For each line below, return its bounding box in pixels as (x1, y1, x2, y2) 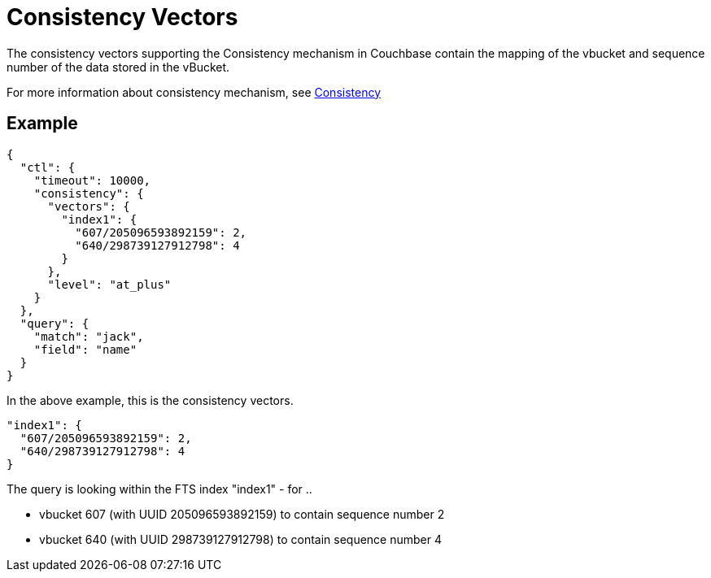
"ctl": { (20, 160, 76, 174)
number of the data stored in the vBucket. (7, 59, 230, 74)
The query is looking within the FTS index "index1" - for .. (7, 481, 312, 496)
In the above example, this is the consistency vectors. (7, 393, 294, 407)
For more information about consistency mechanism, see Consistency (7, 85, 382, 99)
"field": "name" (33, 342, 137, 356)
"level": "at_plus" (47, 277, 172, 291)
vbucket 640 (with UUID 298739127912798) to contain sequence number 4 (39, 532, 443, 546)
